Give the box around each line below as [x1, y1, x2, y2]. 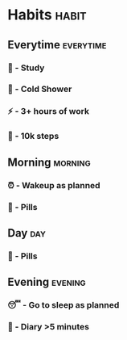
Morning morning [7, 155, 91, 169]
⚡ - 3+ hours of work [7, 106, 90, 117]
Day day [7, 226, 46, 240]
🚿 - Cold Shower [7, 83, 72, 94]
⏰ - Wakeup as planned [7, 179, 101, 191]
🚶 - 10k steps [7, 131, 59, 142]
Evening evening [7, 275, 86, 289]
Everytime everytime [7, 38, 107, 52]
